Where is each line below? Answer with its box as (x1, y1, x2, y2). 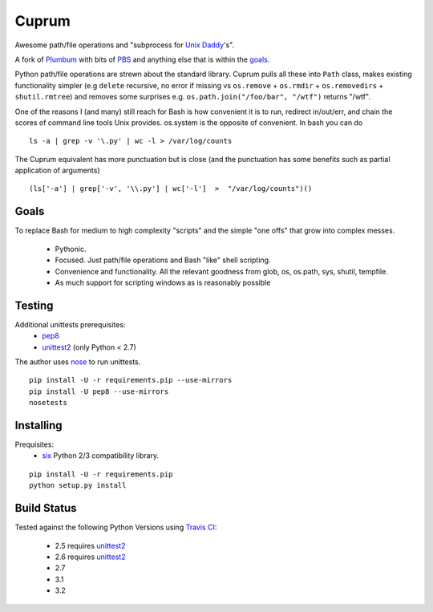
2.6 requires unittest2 (55, 552, 126, 561)
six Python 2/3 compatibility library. (42, 451, 160, 460)
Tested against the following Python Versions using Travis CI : (14, 522, 217, 533)
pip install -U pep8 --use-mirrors (29, 387, 169, 396)
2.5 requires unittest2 (55, 541, 126, 550)
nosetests (29, 398, 67, 407)
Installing (14, 418, 63, 432)
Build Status (14, 501, 77, 515)
